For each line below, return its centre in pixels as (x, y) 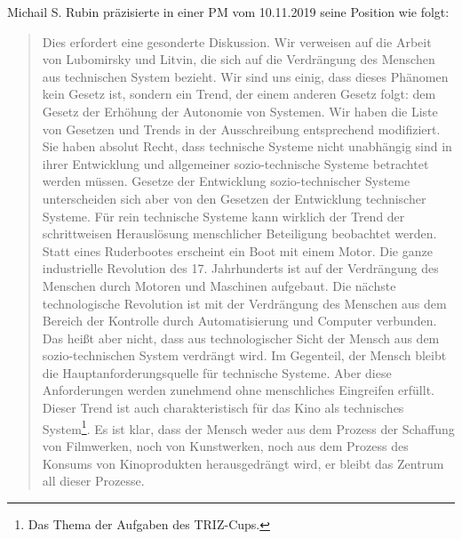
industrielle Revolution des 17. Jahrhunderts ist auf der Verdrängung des (240, 268)
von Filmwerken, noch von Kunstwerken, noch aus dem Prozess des (225, 445)
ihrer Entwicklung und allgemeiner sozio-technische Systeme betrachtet (235, 163)
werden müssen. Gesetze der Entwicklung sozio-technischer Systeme (226, 181)
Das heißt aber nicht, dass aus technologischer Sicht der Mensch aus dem (241, 338)
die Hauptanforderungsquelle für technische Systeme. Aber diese (217, 372)
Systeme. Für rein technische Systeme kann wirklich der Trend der (223, 216)
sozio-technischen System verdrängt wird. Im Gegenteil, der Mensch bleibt (244, 355)
